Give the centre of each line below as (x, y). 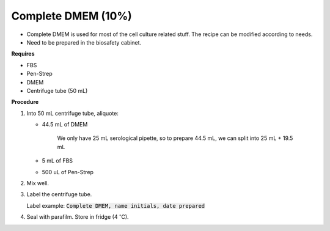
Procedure (25, 102)
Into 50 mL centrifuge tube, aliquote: (73, 113)
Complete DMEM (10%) (72, 16)
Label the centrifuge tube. (59, 194)
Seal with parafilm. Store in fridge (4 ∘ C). (78, 217)
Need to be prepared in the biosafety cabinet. (84, 42)
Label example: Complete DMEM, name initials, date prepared (116, 205)
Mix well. (38, 183)
